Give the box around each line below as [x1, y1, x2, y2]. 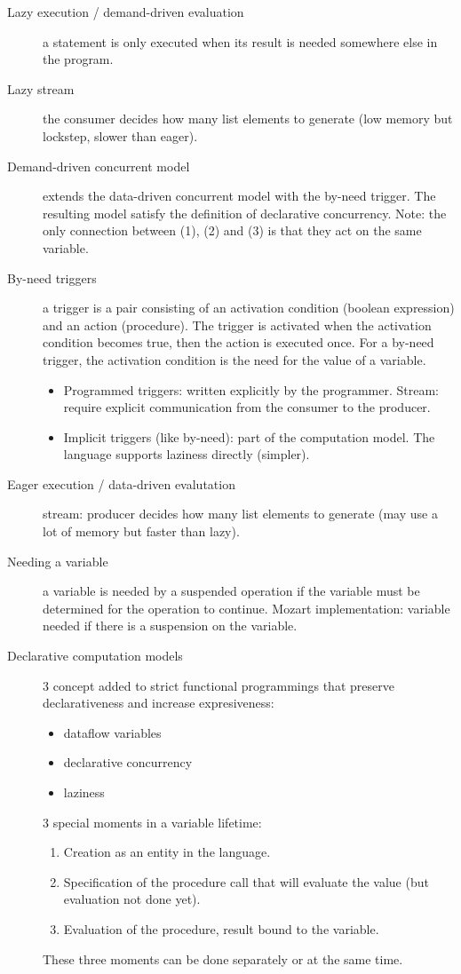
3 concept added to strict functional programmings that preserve [43, 676, 394, 694]
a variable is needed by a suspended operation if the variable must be [43, 582, 420, 600]
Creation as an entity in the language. [63, 843, 271, 861]
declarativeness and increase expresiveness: [43, 693, 274, 712]
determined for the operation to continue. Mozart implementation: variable [43, 598, 450, 617]
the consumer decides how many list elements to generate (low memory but [43, 109, 453, 128]
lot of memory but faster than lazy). [43, 522, 240, 541]
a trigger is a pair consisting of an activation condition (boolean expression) [43, 298, 455, 317]
